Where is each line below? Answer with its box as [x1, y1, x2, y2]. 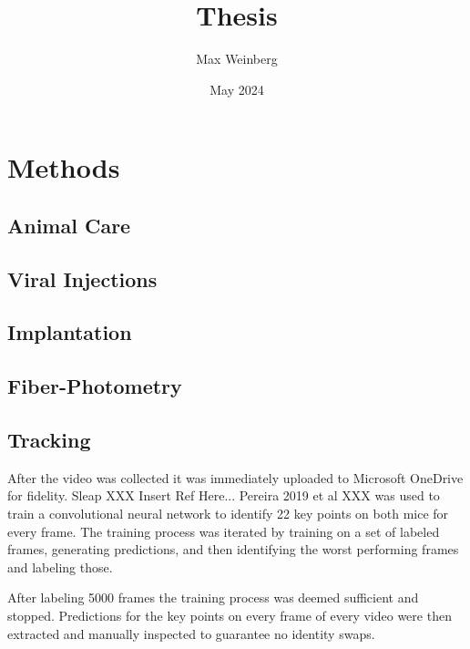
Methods [7, 149, 120, 186]
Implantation [7, 318, 132, 346]
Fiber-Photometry [7, 372, 182, 400]
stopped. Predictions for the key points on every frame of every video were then [7, 605, 452, 624]
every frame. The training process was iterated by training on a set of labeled [7, 521, 440, 541]
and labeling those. [7, 557, 113, 576]
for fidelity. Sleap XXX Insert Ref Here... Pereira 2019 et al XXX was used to [7, 486, 440, 505]
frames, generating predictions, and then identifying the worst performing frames [7, 540, 459, 559]
